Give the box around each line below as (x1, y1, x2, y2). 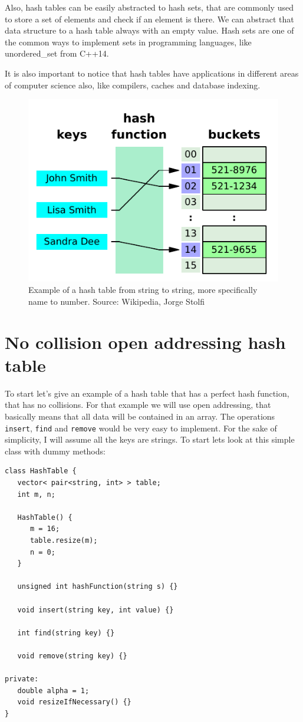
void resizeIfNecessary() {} (17, 698, 131, 707)
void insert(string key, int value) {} (17, 605, 174, 614)
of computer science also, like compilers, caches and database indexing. (5, 78, 261, 91)
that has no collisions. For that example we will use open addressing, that (5, 398, 271, 411)
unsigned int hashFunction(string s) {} (17, 582, 178, 591)
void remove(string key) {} (17, 651, 127, 660)
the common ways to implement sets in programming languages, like (5, 35, 252, 48)
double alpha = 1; (17, 686, 90, 695)
